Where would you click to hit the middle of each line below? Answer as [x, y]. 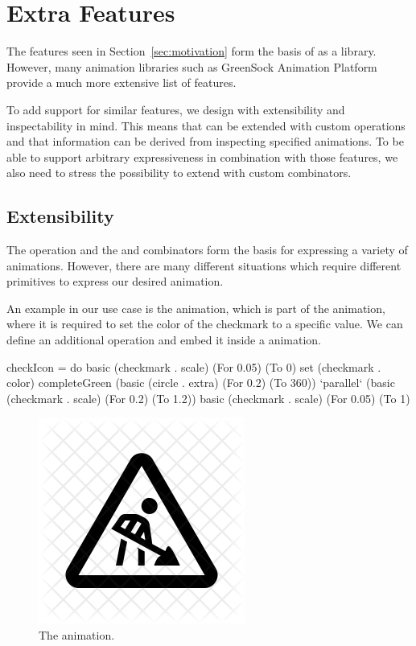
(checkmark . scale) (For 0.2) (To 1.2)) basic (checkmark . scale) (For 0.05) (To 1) [208, 398]
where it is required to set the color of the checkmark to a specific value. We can [205, 324]
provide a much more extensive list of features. [122, 82]
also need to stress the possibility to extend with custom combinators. [179, 173]
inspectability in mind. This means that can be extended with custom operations [206, 125]
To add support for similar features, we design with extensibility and [176, 109]
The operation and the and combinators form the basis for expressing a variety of [207, 250]
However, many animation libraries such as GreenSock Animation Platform [192, 66]
